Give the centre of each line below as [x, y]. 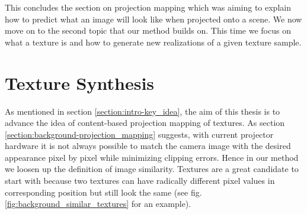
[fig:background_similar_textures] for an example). [98, 204]
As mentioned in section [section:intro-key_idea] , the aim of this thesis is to [143, 111]
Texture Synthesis [80, 82]
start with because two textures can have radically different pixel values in [140, 181]
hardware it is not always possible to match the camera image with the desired [148, 146]
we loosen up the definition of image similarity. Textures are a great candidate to [152, 169]
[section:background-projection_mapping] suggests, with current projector [139, 134]
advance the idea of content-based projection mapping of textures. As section [145, 123]
